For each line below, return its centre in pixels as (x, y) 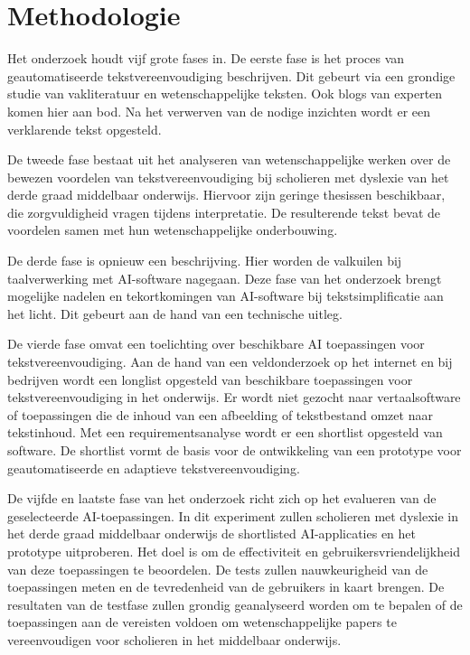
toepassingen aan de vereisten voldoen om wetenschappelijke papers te (202, 622)
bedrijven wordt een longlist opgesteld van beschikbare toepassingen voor (210, 379)
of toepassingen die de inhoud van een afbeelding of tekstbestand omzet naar (220, 414)
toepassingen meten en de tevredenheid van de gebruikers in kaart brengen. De (226, 587)
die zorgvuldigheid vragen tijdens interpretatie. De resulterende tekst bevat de (224, 212)
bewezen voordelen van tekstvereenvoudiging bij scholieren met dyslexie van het (228, 177)
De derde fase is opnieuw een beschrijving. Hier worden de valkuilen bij (205, 261)
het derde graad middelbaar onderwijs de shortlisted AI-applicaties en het (212, 533)
